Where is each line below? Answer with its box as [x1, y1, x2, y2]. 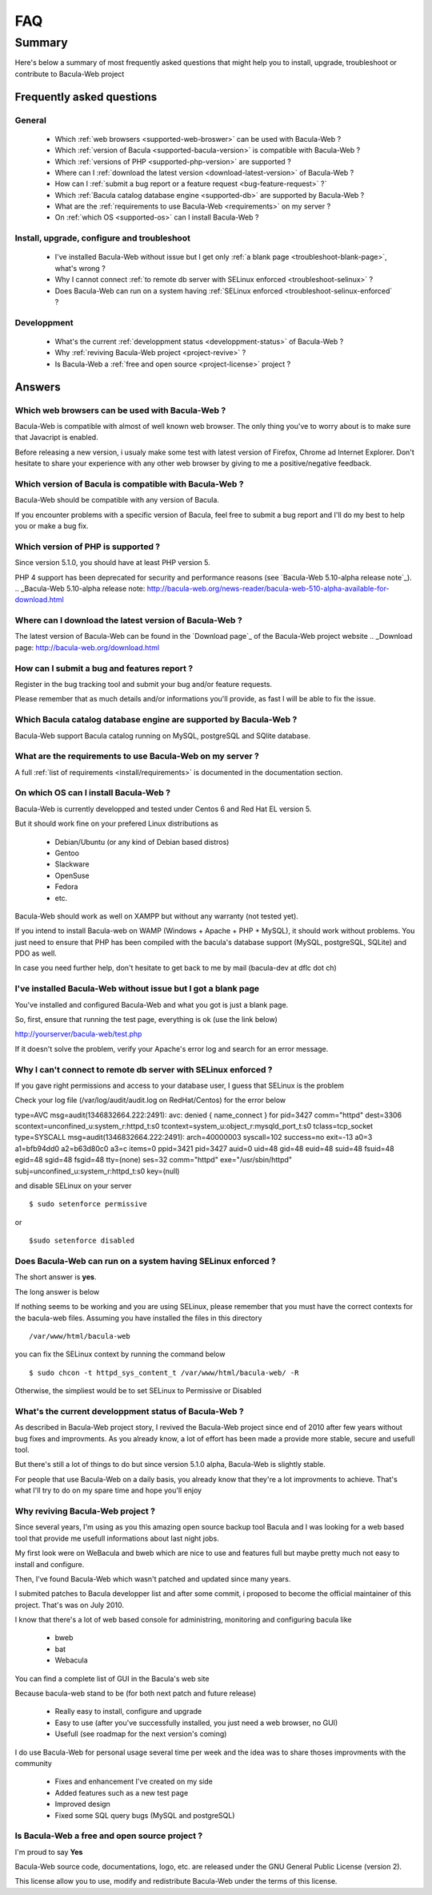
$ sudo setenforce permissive [29, 1199, 148, 1209]
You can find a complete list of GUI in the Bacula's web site [14, 1674, 210, 1683]
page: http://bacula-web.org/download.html [14, 642, 160, 653]
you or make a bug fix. [14, 521, 89, 531]
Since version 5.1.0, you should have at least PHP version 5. [14, 558, 211, 568]
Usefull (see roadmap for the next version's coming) [54, 1729, 227, 1739]
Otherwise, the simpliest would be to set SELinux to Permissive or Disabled [14, 1386, 262, 1396]
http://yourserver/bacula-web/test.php [14, 1029, 142, 1039]
